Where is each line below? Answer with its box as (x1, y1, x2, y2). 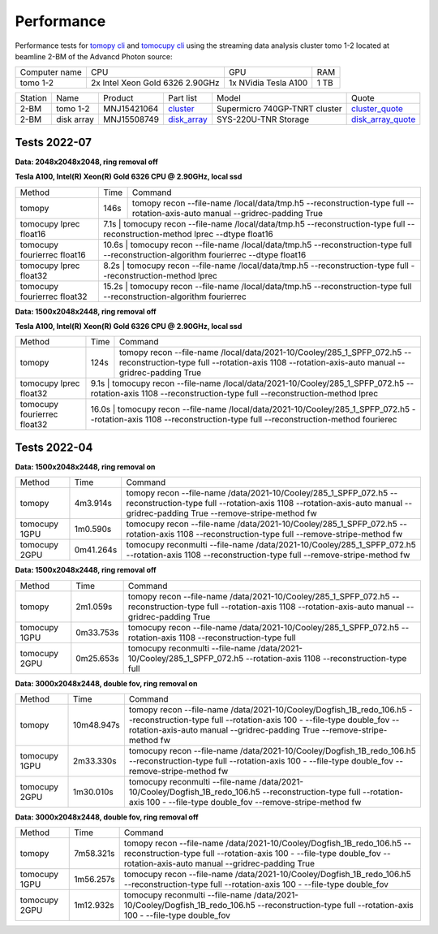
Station (19, 93, 48, 104)
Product (102, 93, 134, 104)
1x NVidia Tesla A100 (228, 77, 308, 89)
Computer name (19, 67, 82, 78)
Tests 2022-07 (15, 135, 92, 149)
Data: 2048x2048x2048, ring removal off (15, 157, 158, 166)
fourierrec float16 (19, 249, 86, 260)
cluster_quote (350, 103, 403, 115)
